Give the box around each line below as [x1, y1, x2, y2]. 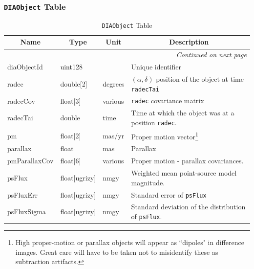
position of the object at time [156, 73, 244, 84]
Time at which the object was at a [131, 108, 234, 118]
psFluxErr [7, 189, 38, 200]
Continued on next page [176, 49, 247, 60]
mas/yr [103, 130, 125, 140]
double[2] [60, 78, 87, 89]
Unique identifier [131, 62, 181, 72]
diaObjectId [7, 62, 43, 72]
